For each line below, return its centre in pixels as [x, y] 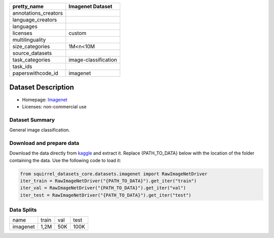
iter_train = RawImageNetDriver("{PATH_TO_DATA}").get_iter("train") [108, 181]
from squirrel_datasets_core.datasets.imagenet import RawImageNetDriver [114, 174]
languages [25, 26]
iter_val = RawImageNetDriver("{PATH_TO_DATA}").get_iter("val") [103, 188]
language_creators [35, 20]
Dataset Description [42, 87]
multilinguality [29, 40]
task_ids [22, 66]
